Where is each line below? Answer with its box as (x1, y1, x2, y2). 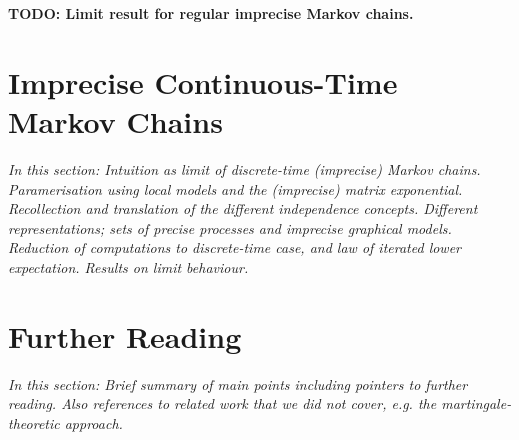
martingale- (441, 393, 512, 414)
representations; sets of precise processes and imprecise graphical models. (8, 217, 452, 238)
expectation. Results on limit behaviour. (8, 256, 249, 277)
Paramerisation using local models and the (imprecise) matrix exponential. (8, 178, 463, 199)
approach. (64, 412, 123, 433)
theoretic (8, 412, 60, 433)
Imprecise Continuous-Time (8, 61, 398, 102)
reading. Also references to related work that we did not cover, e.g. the (8, 393, 437, 414)
